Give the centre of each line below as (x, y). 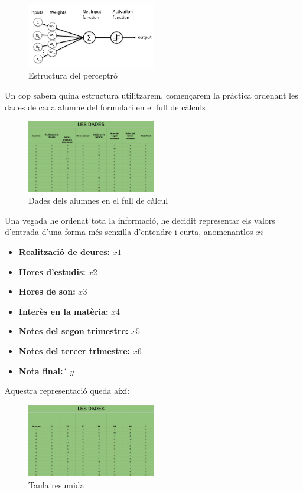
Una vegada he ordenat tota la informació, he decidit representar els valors (140, 220)
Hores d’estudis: (52, 271)
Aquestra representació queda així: (67, 391)
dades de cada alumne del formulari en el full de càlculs (105, 107)
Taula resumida (56, 484)
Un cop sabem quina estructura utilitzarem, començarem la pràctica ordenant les (151, 95)
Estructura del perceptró (73, 75)
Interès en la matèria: (63, 311)
